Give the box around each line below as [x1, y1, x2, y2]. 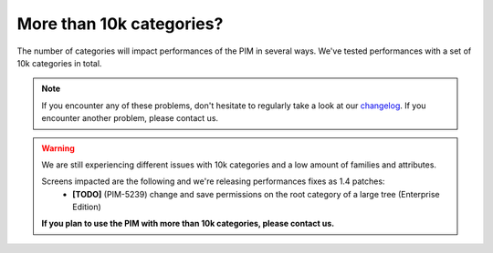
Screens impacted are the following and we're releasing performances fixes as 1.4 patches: [41, 176, 385, 187]
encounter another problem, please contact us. [41, 113, 219, 124]
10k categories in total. [16, 57, 102, 68]
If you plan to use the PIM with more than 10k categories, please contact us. [41, 218, 335, 229]
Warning [41, 142, 75, 154]
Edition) [72, 201, 102, 213]
